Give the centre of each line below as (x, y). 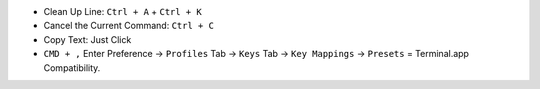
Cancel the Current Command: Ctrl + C (129, 26)
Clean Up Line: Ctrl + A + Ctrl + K (122, 11)
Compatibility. (72, 67)
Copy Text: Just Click (87, 39)
